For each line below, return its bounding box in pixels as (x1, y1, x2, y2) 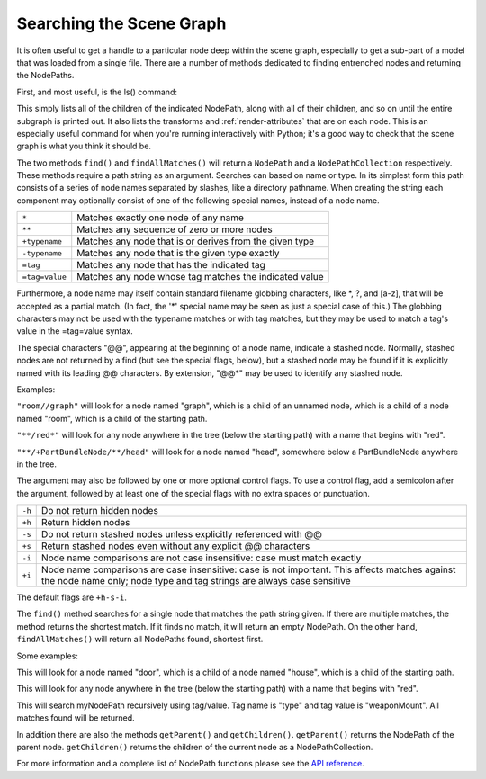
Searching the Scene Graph (16, 13, 227, 33)
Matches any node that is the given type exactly (76, 247, 280, 260)
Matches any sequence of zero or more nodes (76, 223, 274, 236)
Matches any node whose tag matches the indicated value (76, 271, 324, 283)
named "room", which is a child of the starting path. (16, 413, 208, 424)
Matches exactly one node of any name (76, 211, 245, 224)
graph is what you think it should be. (16, 140, 152, 152)
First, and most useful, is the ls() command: (16, 86, 177, 97)
